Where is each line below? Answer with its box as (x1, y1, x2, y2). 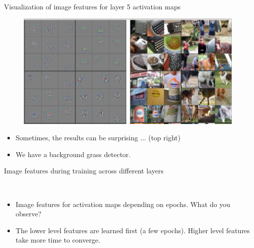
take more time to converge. (15, 235, 100, 245)
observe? (15, 208, 42, 219)
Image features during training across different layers (4, 165, 164, 176)
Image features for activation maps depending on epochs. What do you (15, 199, 230, 209)
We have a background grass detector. (15, 149, 131, 159)
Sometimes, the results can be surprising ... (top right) (15, 132, 181, 143)
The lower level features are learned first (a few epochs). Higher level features (15, 225, 250, 235)
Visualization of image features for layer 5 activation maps (4, 1, 181, 11)
